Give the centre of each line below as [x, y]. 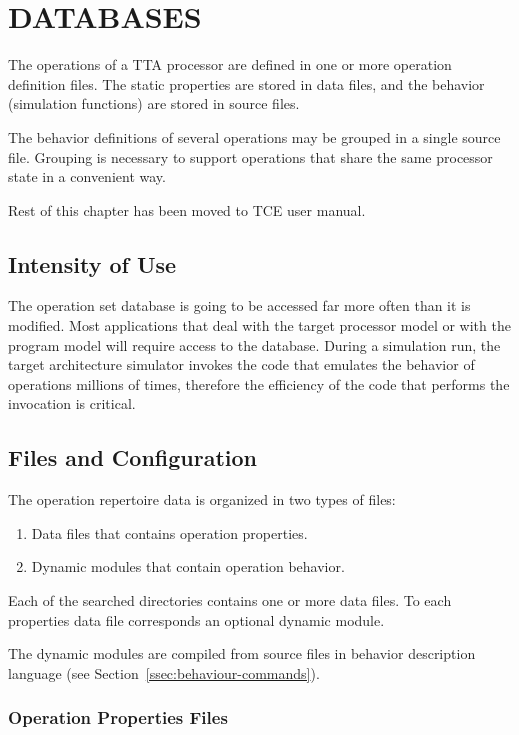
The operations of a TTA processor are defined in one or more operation [230, 64]
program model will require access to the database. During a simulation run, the [254, 344]
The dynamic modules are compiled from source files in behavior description [242, 653]
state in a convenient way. [87, 176]
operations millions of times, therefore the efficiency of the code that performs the [259, 383]
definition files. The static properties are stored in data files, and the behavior [246, 83]
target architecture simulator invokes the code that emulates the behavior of [241, 364]
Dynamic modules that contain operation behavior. [188, 566]
